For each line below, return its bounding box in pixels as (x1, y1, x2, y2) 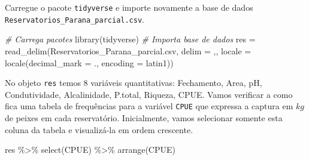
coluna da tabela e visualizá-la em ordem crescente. (5, 123, 193, 136)
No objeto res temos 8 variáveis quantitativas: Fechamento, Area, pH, (5, 76, 262, 89)
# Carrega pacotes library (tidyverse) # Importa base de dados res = (5, 33, 256, 45)
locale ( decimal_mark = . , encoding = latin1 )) (5, 56, 174, 69)
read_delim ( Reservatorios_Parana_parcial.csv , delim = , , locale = (5, 44, 252, 57)
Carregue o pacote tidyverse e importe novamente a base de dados (5, 1, 253, 13)
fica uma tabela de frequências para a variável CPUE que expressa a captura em (5, 100, 293, 112)
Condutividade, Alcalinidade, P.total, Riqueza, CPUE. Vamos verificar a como (5, 88, 293, 100)
